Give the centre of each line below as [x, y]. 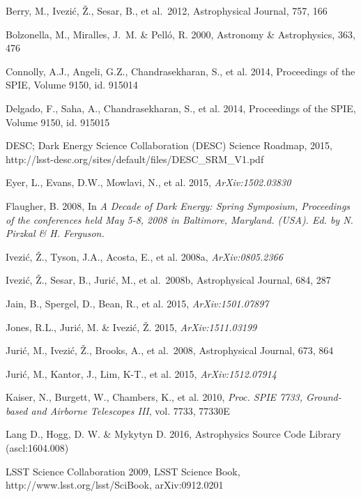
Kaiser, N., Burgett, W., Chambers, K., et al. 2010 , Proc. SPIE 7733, [154, 397]
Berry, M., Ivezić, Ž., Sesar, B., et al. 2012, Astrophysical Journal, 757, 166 [167, 10]
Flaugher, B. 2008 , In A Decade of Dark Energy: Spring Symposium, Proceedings [178, 205]
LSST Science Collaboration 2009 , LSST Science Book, [123, 471]
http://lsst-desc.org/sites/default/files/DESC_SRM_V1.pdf [135, 159]
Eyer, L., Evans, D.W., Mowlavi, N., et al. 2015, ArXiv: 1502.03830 [148, 182]
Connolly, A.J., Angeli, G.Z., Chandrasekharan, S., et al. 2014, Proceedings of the [180, 71]
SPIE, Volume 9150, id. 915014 [72, 85]
